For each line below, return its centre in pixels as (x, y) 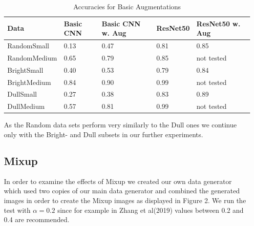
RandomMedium (32, 57)
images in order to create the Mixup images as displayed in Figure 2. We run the (125, 200)
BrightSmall (25, 70)
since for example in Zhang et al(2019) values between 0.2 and (150, 210)
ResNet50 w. (218, 23)
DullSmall (22, 94)
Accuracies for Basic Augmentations (127, 6)
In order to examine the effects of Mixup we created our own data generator (118, 181)
